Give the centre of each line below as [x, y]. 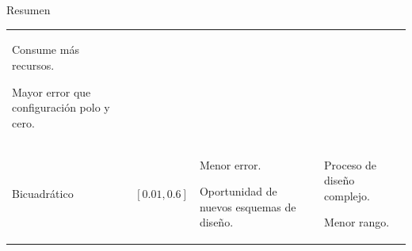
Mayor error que [51, 91]
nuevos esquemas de [248, 206]
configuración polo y [61, 107]
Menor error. [230, 164]
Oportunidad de [238, 191]
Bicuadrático [43, 193]
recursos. [33, 65]
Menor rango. [357, 222]
